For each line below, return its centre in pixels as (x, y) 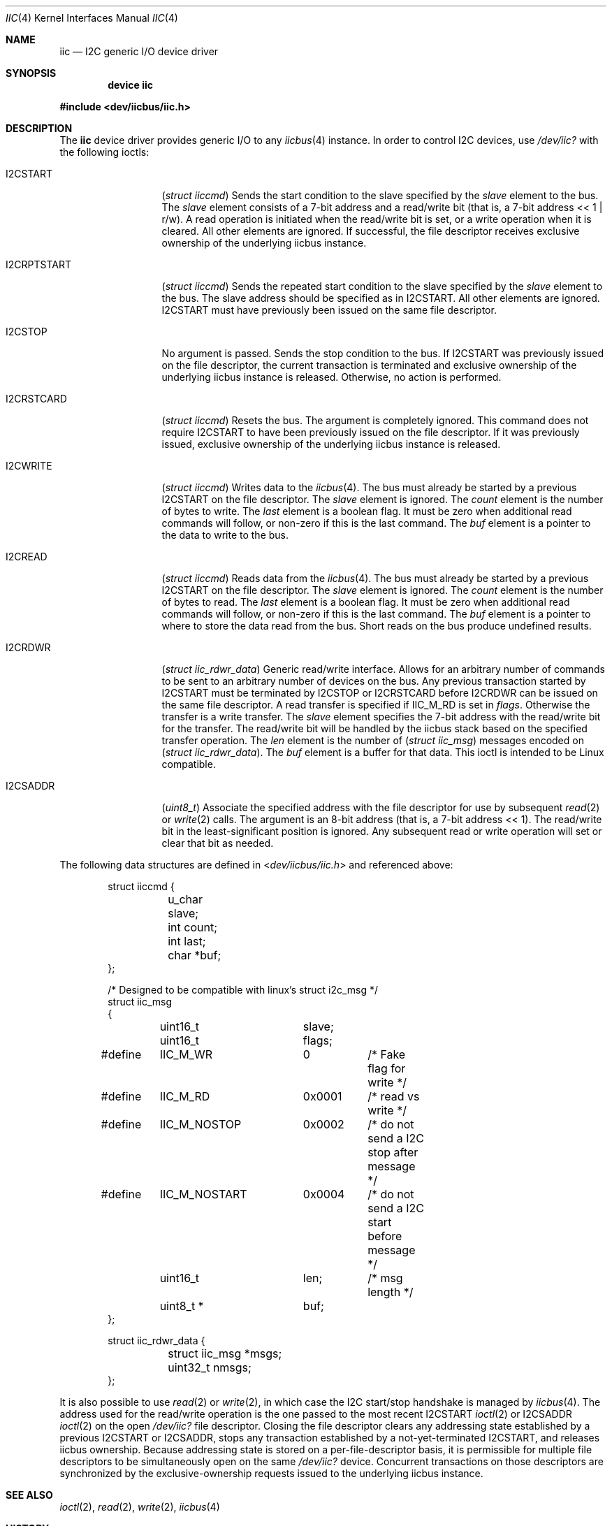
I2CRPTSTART (38, 264)
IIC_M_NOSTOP (201, 1124)
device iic (131, 85)
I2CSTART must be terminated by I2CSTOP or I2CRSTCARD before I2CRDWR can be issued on (380, 693)
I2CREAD (27, 557)
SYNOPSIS (31, 73)
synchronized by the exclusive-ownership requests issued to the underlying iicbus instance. (271, 1473)
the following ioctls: (104, 152)
